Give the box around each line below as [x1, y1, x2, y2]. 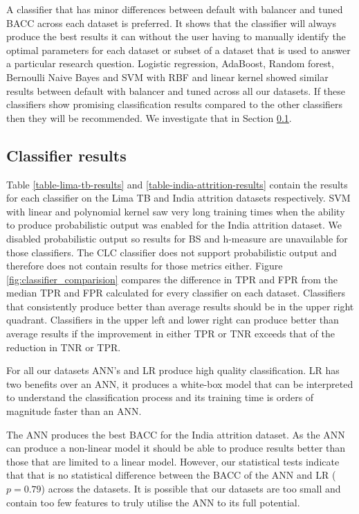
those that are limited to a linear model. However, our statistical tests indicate [6, 454, 340, 468]
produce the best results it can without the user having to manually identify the [6, 29, 346, 44]
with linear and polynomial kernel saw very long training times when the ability [6, 204, 345, 218]
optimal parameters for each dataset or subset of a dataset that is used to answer [6, 42, 351, 57]
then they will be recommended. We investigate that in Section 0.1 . [6, 110, 292, 125]
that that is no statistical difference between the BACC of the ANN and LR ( [6, 468, 336, 482]
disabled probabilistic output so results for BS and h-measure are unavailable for [6, 231, 348, 245]
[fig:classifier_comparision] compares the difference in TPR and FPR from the [6, 272, 338, 286]
